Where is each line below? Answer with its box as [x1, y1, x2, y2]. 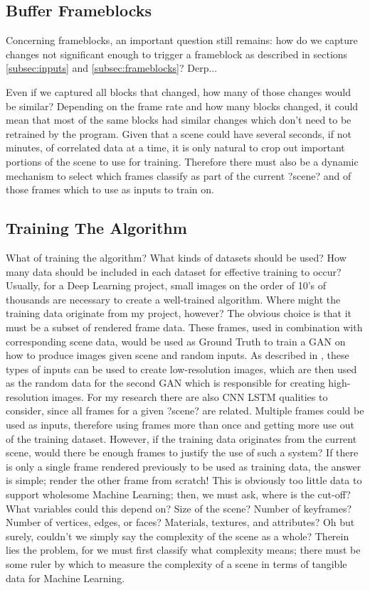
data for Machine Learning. [6, 570, 125, 585]
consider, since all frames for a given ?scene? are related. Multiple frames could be [6, 403, 364, 418]
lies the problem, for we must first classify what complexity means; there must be [6, 542, 361, 557]
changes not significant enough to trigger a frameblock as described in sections [6, 46, 348, 61]
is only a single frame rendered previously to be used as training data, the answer [6, 458, 361, 473]
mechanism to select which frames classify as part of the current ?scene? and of [6, 168, 351, 183]
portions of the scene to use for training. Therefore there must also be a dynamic [6, 154, 359, 168]
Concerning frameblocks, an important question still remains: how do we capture [6, 33, 358, 48]
